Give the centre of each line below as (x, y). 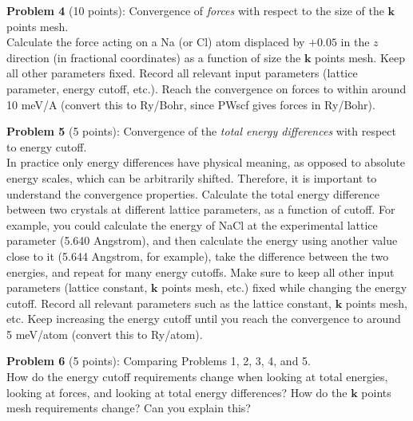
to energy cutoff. (47, 146)
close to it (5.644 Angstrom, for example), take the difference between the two (198, 256)
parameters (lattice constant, (77, 287)
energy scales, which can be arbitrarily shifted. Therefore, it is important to (192, 177)
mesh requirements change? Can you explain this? (129, 408)
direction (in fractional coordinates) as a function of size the (154, 57)
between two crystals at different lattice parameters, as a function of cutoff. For (201, 209)
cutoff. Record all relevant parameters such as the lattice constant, (169, 303)
